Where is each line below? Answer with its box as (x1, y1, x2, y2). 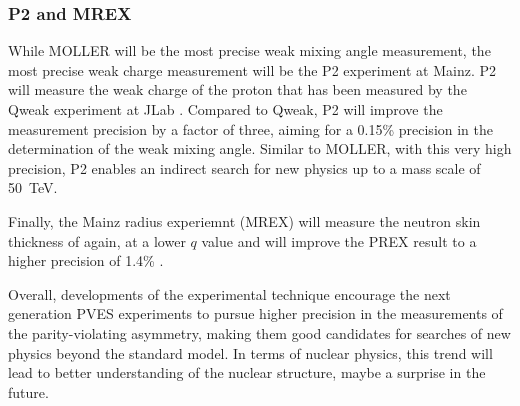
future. (8, 381, 49, 402)
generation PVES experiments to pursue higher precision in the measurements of (8, 303, 503, 324)
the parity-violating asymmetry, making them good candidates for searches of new (8, 322, 511, 343)
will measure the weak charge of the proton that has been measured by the (8, 79, 467, 100)
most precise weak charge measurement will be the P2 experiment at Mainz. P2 (8, 59, 496, 80)
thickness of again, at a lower (8, 230, 186, 251)
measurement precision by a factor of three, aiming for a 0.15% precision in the (8, 118, 494, 139)
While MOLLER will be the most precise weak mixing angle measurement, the (8, 40, 491, 61)
